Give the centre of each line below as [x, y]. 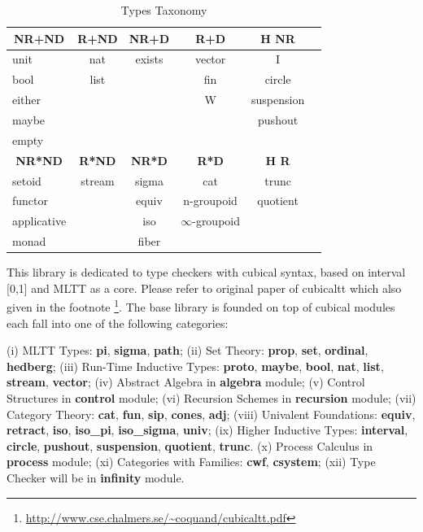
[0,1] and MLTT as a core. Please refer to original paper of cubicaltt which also [204, 288]
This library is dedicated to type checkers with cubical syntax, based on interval [206, 272]
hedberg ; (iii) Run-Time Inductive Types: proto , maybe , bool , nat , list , [195, 366]
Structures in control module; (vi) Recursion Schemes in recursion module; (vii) [211, 397]
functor [31, 201]
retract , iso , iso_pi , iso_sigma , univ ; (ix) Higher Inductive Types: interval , [207, 430]
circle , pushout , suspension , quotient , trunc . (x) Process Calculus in [190, 445]
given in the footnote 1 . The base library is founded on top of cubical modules [201, 305]
